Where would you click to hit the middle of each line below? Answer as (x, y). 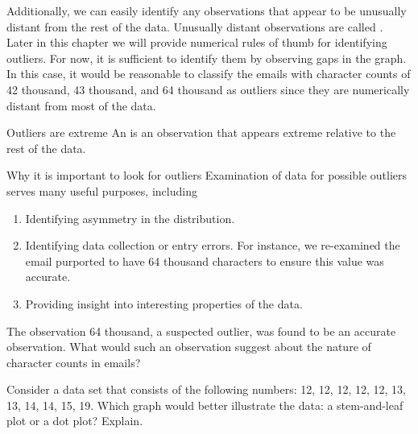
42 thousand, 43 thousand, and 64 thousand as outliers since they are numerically (208, 89)
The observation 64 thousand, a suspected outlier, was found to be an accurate (201, 331)
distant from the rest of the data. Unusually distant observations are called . (195, 26)
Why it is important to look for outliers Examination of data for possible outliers (207, 175)
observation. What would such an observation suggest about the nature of (189, 347)
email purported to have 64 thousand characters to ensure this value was (205, 260)
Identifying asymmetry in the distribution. (130, 218)
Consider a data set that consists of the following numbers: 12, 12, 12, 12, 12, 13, (206, 389)
